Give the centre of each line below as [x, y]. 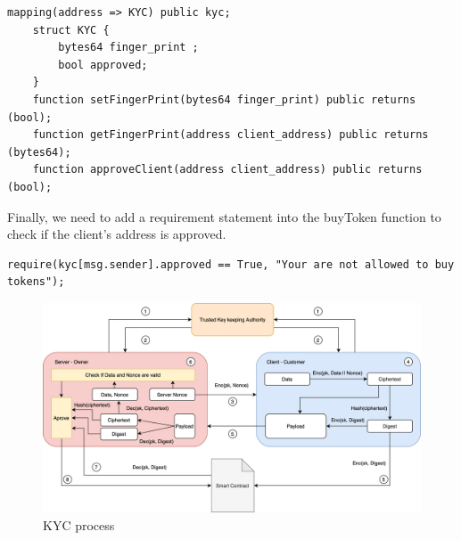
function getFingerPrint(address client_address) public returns [230, 135]
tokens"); [36, 282]
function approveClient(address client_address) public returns [227, 170]
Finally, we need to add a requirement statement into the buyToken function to [224, 216]
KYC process [79, 524]
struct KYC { [71, 30]
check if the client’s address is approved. [117, 234]
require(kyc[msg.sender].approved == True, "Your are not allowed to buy [231, 264]
